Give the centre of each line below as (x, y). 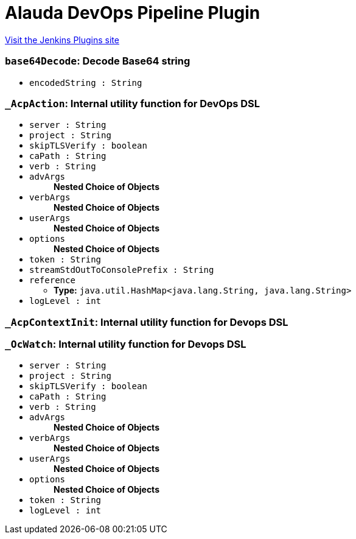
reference (52, 280)
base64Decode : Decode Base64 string (98, 61)
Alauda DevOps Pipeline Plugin (133, 13)
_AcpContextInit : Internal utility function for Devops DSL (147, 322)
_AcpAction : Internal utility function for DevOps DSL (133, 103)
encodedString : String (86, 83)
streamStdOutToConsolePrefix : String (122, 270)
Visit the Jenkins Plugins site (62, 40)
